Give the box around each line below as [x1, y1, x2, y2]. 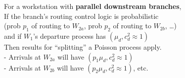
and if [4, 30, 22, 41]
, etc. [133, 62, 148, 73]
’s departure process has [33, 30, 106, 41]
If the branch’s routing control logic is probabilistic [4, 10, 159, 21]
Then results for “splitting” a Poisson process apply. [4, 41, 162, 52]
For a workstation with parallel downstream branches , [4, 1, 182, 11]
